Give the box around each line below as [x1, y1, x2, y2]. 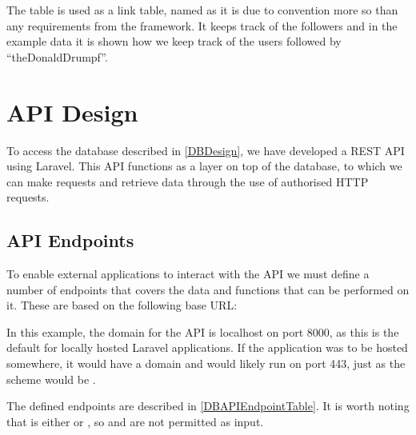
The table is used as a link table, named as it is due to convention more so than [6, 2, 398, 18]
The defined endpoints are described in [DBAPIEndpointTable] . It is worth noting [6, 397, 410, 414]
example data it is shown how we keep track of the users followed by [6, 33, 342, 50]
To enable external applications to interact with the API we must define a [6, 265, 370, 282]
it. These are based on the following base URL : [6, 297, 238, 313]
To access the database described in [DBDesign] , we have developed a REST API [6, 142, 405, 158]
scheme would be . [6, 370, 96, 387]
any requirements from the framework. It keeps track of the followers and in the [6, 17, 398, 34]
